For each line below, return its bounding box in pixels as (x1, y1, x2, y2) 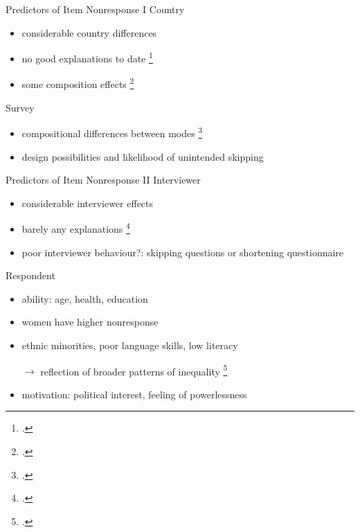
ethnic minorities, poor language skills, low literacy (21, 337, 238, 352)
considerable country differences (21, 25, 157, 39)
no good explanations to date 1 (21, 49, 153, 65)
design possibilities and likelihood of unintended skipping (21, 149, 264, 163)
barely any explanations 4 (21, 220, 130, 236)
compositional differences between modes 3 (21, 124, 203, 140)
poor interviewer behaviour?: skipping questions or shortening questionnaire (21, 245, 344, 259)
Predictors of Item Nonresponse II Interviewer (6, 172, 201, 187)
